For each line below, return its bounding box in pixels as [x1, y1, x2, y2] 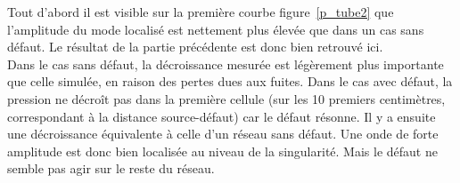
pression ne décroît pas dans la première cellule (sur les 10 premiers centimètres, [7, 89, 446, 107]
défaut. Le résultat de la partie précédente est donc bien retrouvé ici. [7, 37, 383, 56]
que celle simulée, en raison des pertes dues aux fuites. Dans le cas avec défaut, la [7, 72, 453, 91]
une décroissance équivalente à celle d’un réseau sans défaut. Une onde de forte [7, 124, 439, 143]
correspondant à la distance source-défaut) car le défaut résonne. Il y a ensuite [7, 107, 436, 125]
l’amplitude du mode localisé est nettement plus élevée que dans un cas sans [7, 20, 424, 38]
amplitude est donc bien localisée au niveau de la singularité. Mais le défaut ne [7, 141, 438, 160]
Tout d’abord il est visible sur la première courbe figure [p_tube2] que [7, 3, 394, 20]
